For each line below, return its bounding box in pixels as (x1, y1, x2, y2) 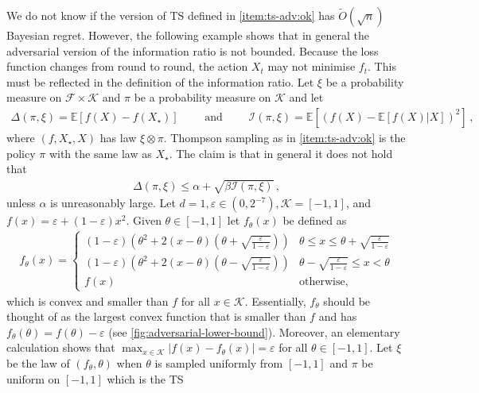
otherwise (298, 276, 345, 288)
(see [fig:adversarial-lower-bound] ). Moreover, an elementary (108, 323, 400, 340)
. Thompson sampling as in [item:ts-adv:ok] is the (163, 129, 406, 145)
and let (289, 89, 324, 106)
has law (99, 129, 137, 145)
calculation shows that (6, 339, 115, 356)
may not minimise (267, 58, 356, 75)
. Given (126, 212, 162, 229)
